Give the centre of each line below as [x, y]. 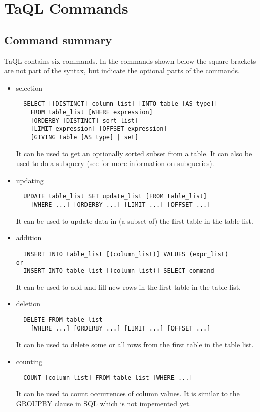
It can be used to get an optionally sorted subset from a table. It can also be [134, 153]
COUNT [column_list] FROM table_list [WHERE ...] [108, 378]
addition [29, 238]
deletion [28, 304]
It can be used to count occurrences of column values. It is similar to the [128, 394]
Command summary [58, 39]
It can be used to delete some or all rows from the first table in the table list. [135, 344]
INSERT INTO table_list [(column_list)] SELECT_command [119, 271]
